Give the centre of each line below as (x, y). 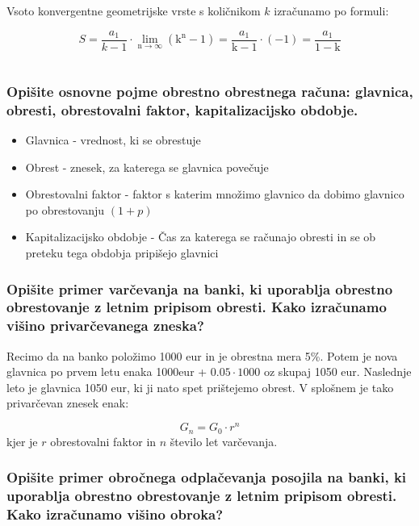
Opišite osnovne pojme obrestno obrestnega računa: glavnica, (210, 91)
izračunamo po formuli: (331, 10)
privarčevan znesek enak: (68, 403)
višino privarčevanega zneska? (105, 326)
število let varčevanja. (224, 441)
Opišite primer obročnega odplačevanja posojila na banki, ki (207, 477)
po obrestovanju (65, 209)
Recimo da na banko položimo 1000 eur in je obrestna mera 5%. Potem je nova (202, 355)
